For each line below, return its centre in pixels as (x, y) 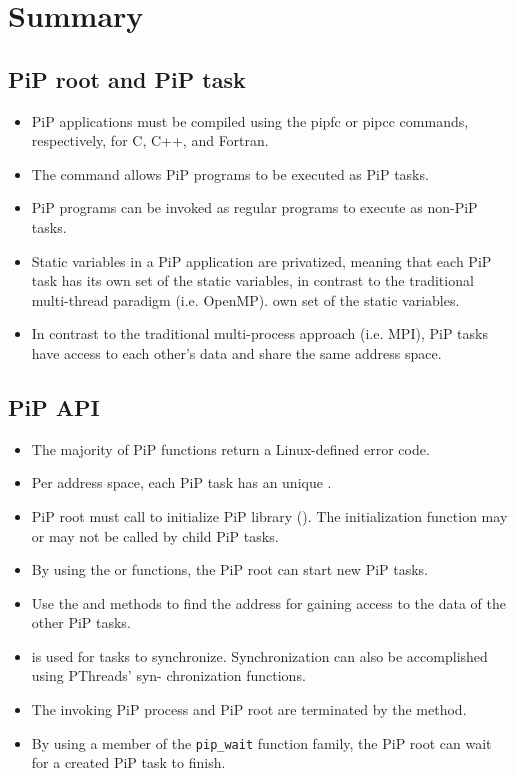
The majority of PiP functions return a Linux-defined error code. (230, 448)
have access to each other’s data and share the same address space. (236, 352)
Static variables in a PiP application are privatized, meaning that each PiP (261, 260)
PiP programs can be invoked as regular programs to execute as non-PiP (254, 207)
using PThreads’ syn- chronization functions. (168, 675)
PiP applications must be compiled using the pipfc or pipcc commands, (250, 120)
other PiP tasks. (81, 622)
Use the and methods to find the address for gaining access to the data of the (268, 602)
